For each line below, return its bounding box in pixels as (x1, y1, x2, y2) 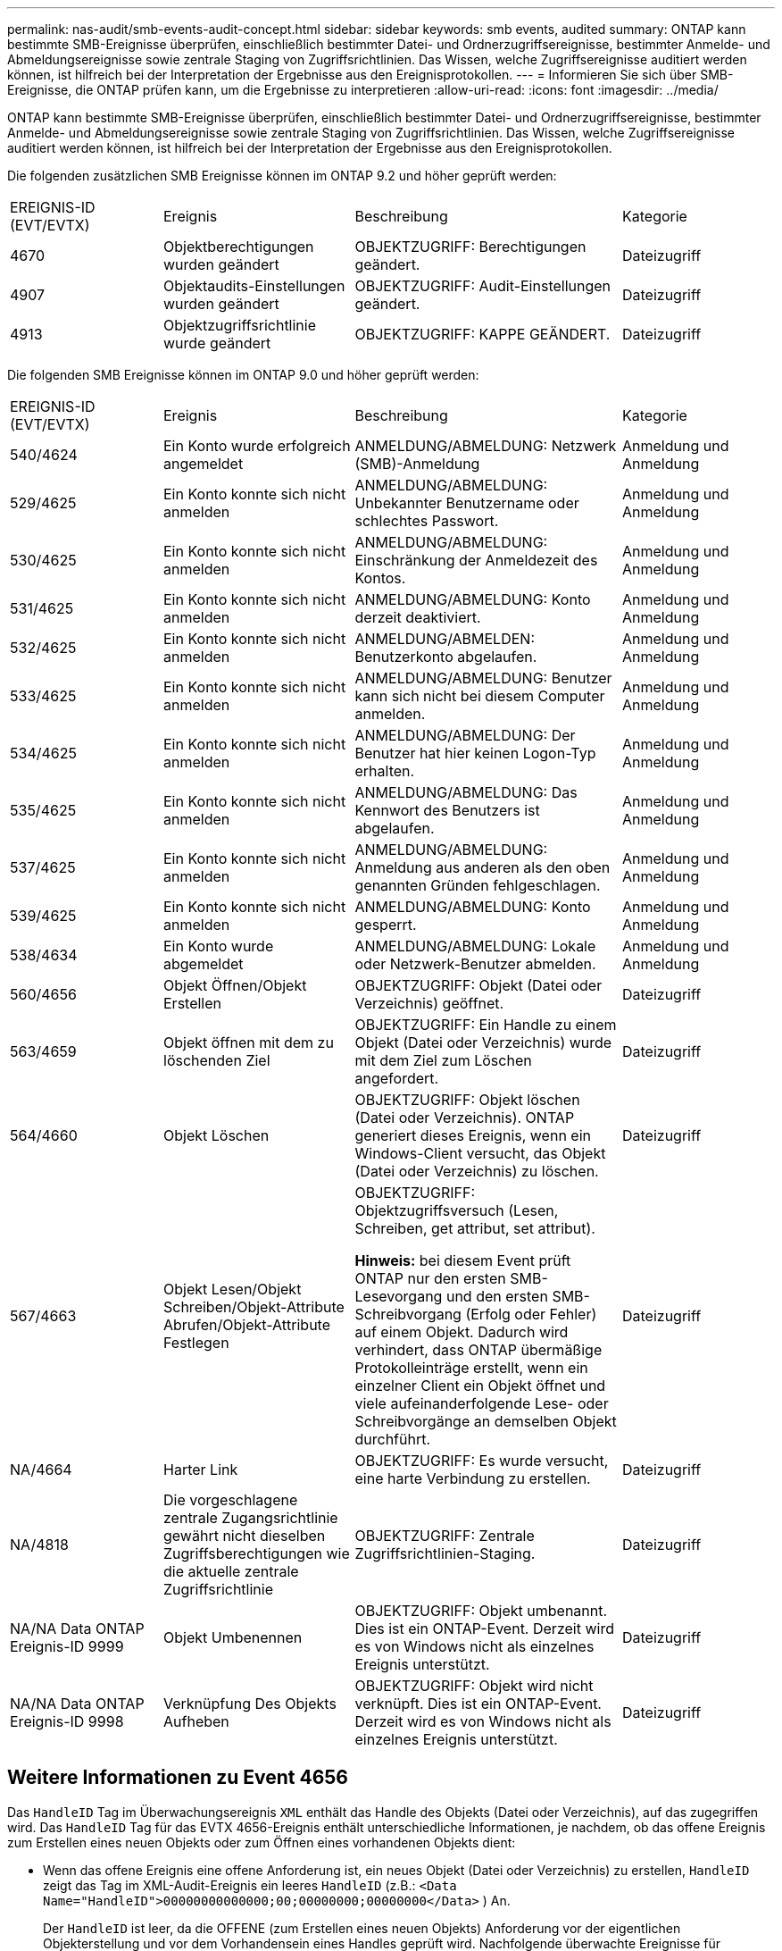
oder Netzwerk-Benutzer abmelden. (354, 955, 596, 973)
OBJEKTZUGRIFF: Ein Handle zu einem (354, 1016, 617, 1034)
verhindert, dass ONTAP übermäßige (354, 1341, 603, 1359)
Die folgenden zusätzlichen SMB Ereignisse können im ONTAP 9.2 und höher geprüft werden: (7, 168, 557, 183)
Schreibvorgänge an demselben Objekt (354, 1412, 617, 1430)
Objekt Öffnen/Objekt (163, 976, 307, 994)
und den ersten (445, 1287, 548, 1305)
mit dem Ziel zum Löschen (354, 1051, 532, 1069)
